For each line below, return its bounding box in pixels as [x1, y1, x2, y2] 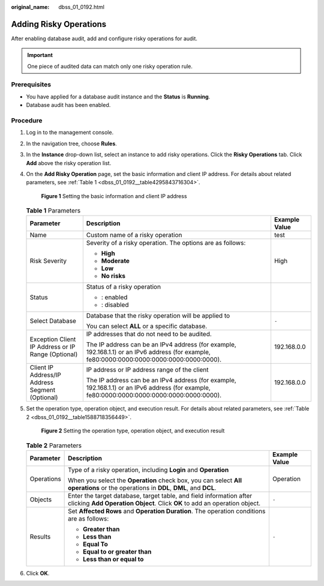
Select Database [29, 317, 76, 325]
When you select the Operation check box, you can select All [68, 476, 242, 485]
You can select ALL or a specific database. [86, 322, 208, 330]
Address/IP [29, 371, 61, 379]
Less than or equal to [83, 555, 144, 564]
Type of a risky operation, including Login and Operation [68, 466, 229, 474]
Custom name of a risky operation [86, 231, 182, 240]
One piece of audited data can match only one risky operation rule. [27, 62, 193, 70]
